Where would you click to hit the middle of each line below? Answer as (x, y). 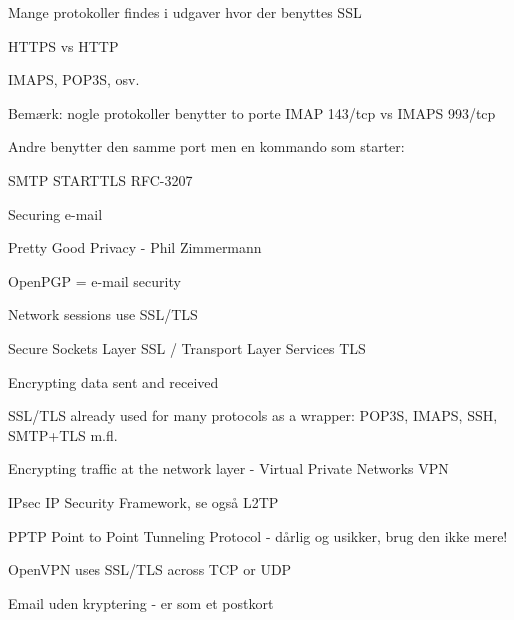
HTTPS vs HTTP (63, 45)
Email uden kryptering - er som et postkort (141, 602)
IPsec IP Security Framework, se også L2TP (143, 501)
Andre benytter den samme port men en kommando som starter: (206, 146)
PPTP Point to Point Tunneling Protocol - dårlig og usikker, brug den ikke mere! (258, 535)
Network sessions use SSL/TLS (103, 314)
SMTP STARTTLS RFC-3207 (100, 179)
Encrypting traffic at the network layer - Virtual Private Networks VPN (228, 468)
